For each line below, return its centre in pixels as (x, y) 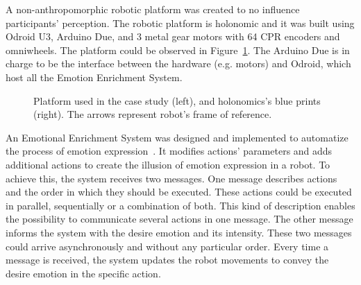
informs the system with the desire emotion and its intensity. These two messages (179, 232)
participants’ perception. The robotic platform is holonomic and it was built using (180, 23)
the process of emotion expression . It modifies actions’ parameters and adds (169, 151)
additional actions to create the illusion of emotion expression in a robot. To (168, 164)
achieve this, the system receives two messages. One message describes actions (171, 178)
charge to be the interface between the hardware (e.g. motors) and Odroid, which (178, 63)
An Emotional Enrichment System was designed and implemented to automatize (177, 137)
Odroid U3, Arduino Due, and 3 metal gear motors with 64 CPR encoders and (173, 36)
